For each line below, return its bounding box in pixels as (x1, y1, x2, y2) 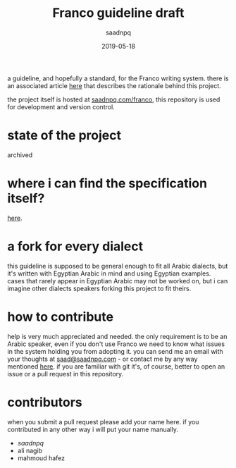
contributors (7, 394, 82, 410)
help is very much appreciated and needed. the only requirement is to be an (7, 332, 228, 340)
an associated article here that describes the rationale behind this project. (7, 81, 222, 90)
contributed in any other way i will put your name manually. (7, 425, 178, 433)
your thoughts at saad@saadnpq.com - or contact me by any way (7, 355, 198, 363)
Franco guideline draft (52, 5, 185, 21)
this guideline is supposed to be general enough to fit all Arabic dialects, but (7, 261, 228, 270)
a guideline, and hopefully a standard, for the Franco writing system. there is (7, 74, 229, 82)
